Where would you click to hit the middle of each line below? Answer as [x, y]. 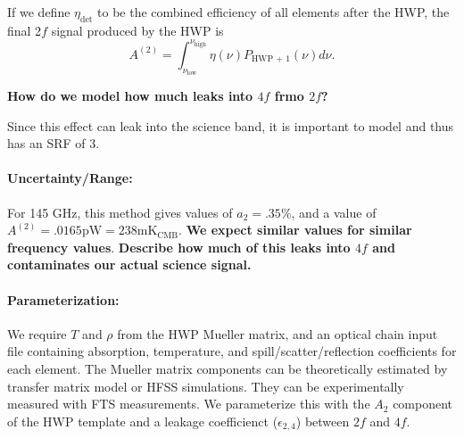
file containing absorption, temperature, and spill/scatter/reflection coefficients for [232, 351]
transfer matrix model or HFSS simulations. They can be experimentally [206, 386]
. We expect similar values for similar [295, 230]
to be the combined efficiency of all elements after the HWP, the [273, 12]
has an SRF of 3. [54, 143]
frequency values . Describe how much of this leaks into [179, 247]
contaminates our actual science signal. [129, 264]
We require [37, 333]
